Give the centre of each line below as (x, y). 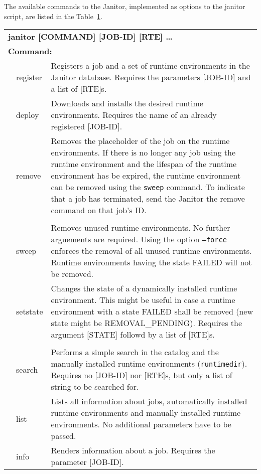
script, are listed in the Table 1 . (53, 16)
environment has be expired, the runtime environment (146, 176)
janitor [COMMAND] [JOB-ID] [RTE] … (90, 37)
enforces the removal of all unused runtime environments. (151, 251)
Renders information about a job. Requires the (133, 450)
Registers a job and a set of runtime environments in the (150, 66)
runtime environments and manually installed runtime (146, 413)
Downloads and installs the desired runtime (127, 103)
